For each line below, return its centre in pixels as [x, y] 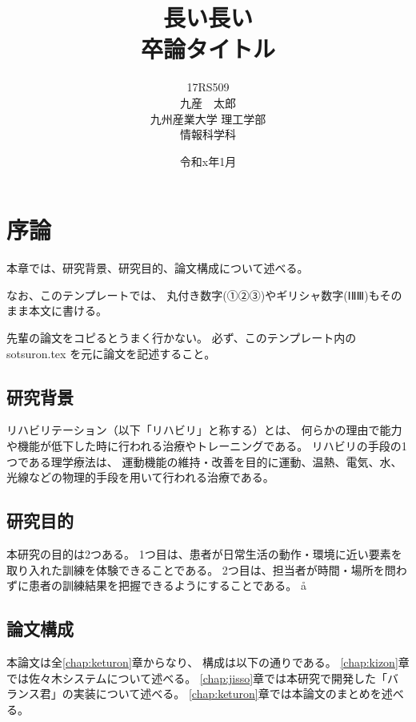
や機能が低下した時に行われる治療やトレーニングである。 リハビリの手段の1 [207, 445]
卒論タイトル [208, 48]
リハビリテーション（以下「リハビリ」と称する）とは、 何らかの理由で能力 [204, 430]
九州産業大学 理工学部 [208, 118]
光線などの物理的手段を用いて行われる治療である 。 [140, 477]
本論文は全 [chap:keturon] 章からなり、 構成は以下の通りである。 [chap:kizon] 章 [208, 661]
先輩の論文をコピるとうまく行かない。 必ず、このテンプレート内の [182, 337]
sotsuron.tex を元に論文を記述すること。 [111, 353]
